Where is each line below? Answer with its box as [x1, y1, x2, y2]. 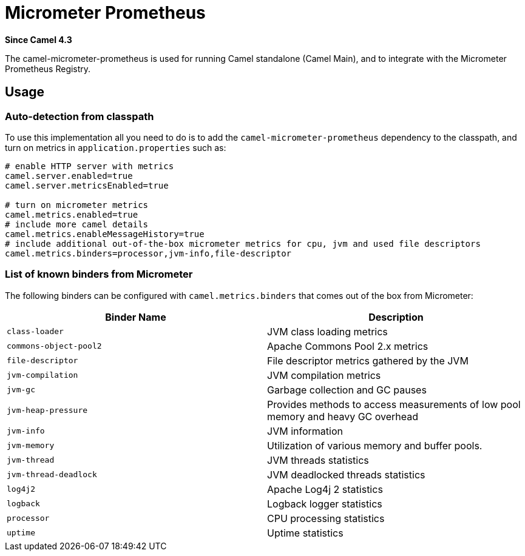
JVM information [267, 424, 343, 437]
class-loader [7, 327, 64, 337]
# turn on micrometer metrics [5, 199, 149, 210]
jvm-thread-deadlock [7, 470, 97, 480]
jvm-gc [7, 385, 35, 395]
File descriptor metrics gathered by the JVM [267, 354, 469, 367]
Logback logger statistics [267, 497, 382, 510]
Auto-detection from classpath [5, 110, 154, 122]
